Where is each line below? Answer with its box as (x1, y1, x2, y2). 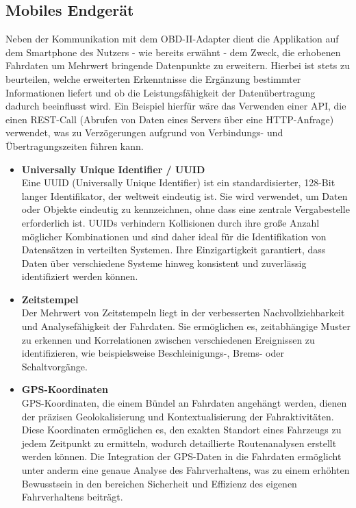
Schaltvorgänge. (21, 359, 88, 373)
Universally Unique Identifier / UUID (21, 162, 205, 176)
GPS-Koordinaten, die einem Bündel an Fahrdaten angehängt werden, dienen (21, 396, 347, 410)
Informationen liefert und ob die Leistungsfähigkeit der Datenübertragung (5, 85, 316, 99)
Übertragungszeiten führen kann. (5, 138, 144, 153)
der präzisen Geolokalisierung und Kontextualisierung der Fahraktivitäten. (21, 409, 334, 423)
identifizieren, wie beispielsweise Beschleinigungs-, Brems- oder (21, 346, 284, 360)
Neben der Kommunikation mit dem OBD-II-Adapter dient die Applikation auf (5, 31, 339, 46)
